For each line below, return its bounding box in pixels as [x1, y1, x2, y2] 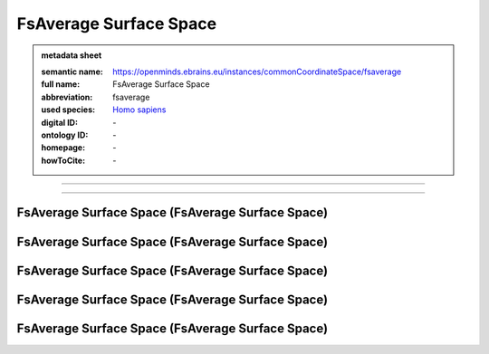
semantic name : [41, 66, 103, 77]
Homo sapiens [112, 104, 167, 115]
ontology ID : [41, 129, 89, 140]
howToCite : [41, 155, 86, 166]
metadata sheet [41, 50, 102, 61]
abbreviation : [41, 91, 93, 102]
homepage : [41, 142, 86, 153]
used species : [41, 104, 95, 115]
